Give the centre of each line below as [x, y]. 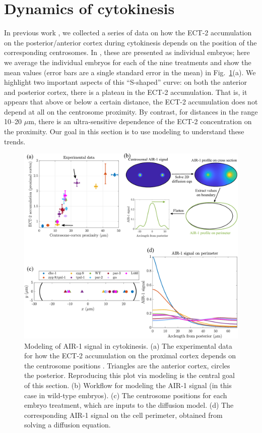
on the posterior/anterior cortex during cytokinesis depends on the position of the [130, 42]
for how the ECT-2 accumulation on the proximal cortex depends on [130, 356]
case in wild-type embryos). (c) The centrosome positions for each [126, 395]
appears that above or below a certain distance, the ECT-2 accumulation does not [131, 102]
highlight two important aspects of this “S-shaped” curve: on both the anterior [125, 82]
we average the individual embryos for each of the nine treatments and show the [128, 62]
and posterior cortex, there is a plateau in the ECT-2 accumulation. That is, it [126, 92]
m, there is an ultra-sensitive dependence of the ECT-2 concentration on [140, 121]
